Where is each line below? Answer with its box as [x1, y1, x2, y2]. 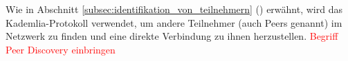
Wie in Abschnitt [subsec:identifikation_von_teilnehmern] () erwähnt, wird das [6, 2, 342, 16]
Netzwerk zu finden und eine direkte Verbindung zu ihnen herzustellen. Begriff [6, 29, 338, 43]
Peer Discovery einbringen [6, 42, 116, 56]
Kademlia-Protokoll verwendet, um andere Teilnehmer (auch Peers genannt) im [6, 15, 342, 29]
